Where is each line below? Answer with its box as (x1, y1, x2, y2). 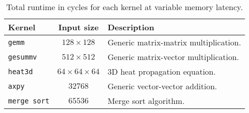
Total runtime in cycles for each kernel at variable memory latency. (6, 1, 243, 13)
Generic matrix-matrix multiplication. (107, 36, 241, 48)
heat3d (8, 67, 33, 76)
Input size (58, 21, 99, 33)
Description (107, 21, 154, 33)
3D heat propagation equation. (107, 66, 216, 77)
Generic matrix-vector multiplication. (107, 51, 239, 63)
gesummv (8, 52, 37, 61)
